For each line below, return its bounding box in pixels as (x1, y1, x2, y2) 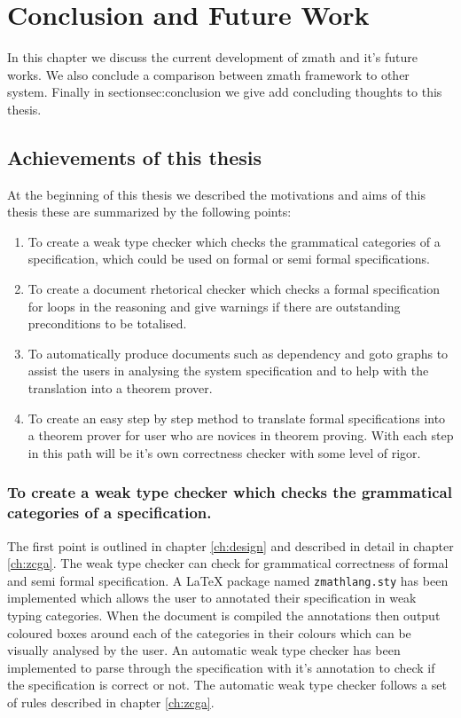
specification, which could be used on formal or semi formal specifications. (27, 249, 430, 268)
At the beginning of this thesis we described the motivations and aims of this (7, 185, 426, 203)
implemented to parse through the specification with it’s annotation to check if (7, 658, 435, 676)
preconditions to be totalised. (27, 314, 187, 333)
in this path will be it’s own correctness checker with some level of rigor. (27, 443, 421, 462)
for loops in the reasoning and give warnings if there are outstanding (27, 296, 401, 315)
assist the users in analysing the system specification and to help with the (27, 361, 429, 380)
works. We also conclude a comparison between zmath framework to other (7, 65, 410, 83)
